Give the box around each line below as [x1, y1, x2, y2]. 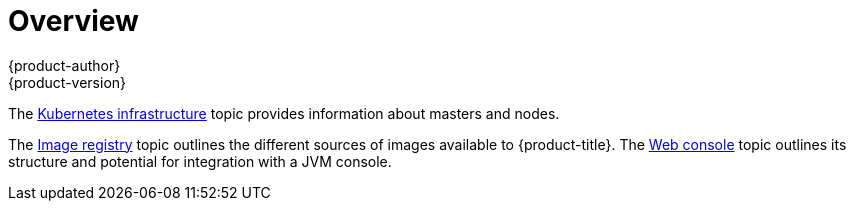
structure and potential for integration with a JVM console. [8, 152, 392, 170]
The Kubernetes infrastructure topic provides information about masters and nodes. [8, 104, 560, 122]
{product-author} [8, 56, 121, 74]
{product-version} [8, 73, 127, 91]
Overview [8, 4, 139, 38]
